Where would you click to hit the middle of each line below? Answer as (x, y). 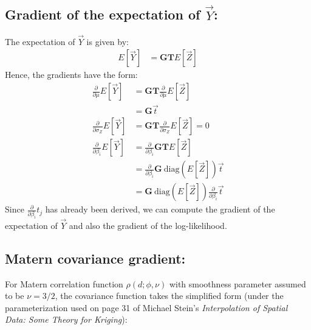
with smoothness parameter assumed (238, 283)
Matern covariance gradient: (95, 258)
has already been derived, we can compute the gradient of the (160, 209)
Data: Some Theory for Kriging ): (66, 319)
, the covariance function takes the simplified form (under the (169, 296)
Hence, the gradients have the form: (71, 75)
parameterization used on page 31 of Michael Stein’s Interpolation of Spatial (146, 307)
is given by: (108, 41)
